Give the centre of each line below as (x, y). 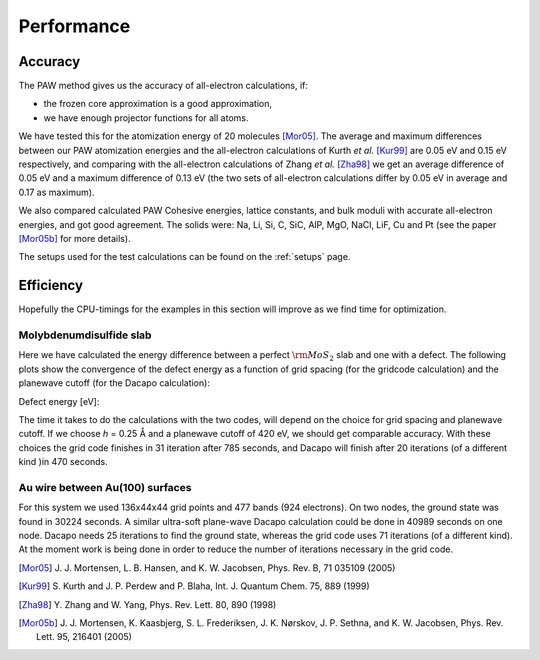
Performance (74, 26)
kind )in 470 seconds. (63, 462)
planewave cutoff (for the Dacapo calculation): (114, 383)
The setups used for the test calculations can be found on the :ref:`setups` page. (184, 257)
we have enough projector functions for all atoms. (146, 117)
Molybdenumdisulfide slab (85, 335)
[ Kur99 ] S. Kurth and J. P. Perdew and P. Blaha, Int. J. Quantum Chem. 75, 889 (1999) (194, 586)
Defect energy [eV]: (59, 401)
